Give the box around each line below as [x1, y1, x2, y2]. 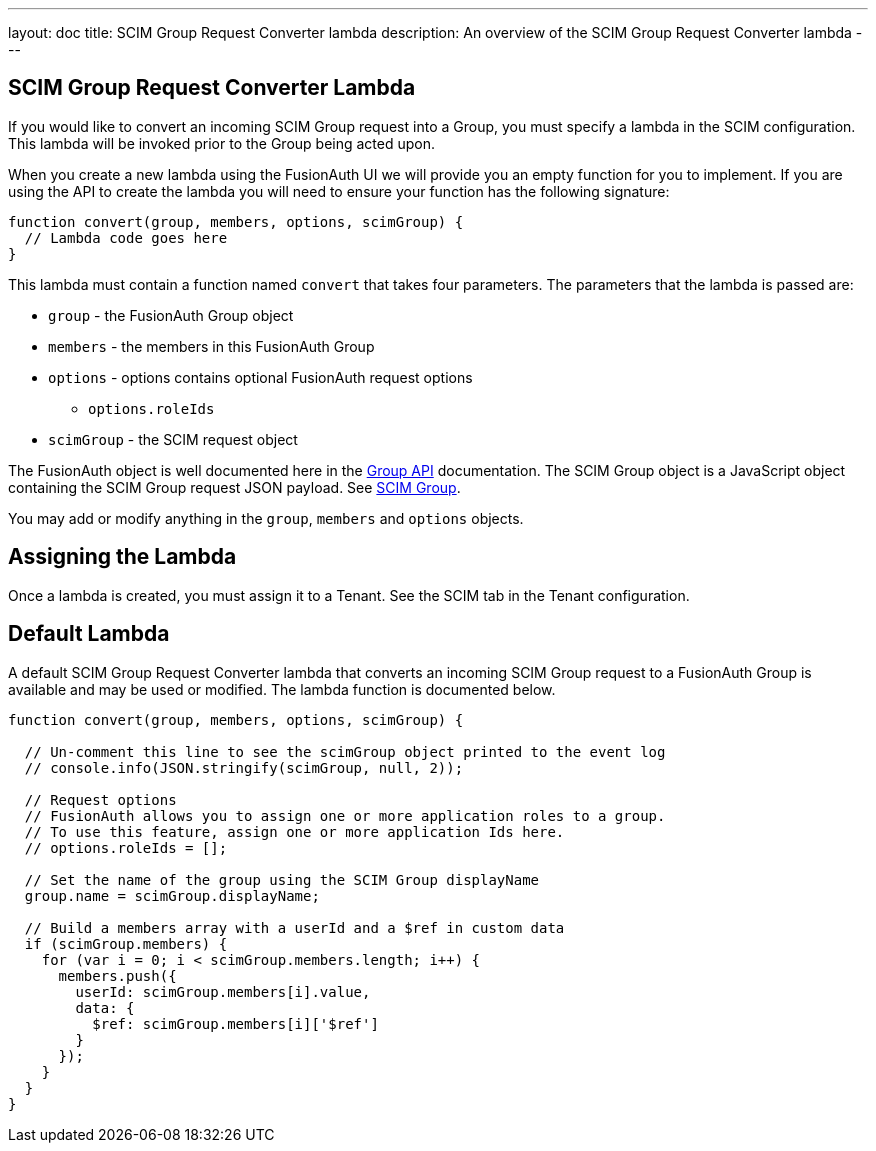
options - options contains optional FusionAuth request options [48, 368, 473, 386]
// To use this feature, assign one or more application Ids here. [24, 823, 565, 840]
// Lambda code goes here [24, 229, 228, 246]
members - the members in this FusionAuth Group [48, 337, 375, 355]
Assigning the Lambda [8, 544, 237, 570]
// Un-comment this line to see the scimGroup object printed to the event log [24, 743, 666, 760]
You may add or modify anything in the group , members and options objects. [8, 509, 524, 527]
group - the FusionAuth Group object [48, 306, 294, 324]
